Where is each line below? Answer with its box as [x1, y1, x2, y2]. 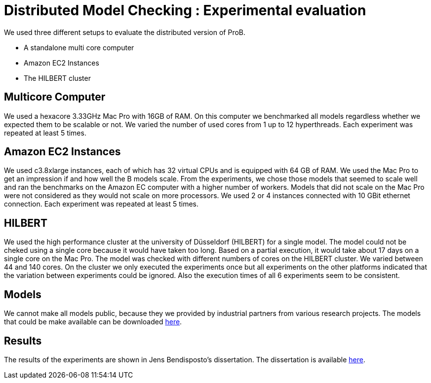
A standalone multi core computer [24, 43, 134, 52]
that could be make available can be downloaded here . [4, 317, 182, 326]
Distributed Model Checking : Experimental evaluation [4, 2, 366, 19]
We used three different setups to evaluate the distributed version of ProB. [4, 28, 246, 36]
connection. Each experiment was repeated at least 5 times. [4, 200, 199, 209]
